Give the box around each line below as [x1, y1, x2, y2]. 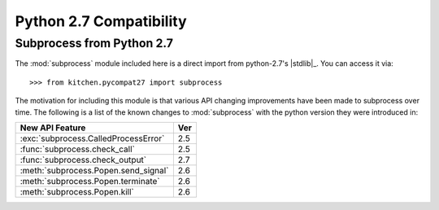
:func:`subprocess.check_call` [20, 143, 136, 155]
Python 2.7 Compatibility [15, 12, 187, 30]
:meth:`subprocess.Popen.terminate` [20, 175, 160, 186]
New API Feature [20, 122, 86, 133]
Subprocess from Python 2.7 [15, 36, 174, 50]
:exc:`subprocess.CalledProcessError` [20, 133, 165, 144]
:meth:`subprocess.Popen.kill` [20, 186, 134, 197]
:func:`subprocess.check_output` [20, 154, 147, 165]
